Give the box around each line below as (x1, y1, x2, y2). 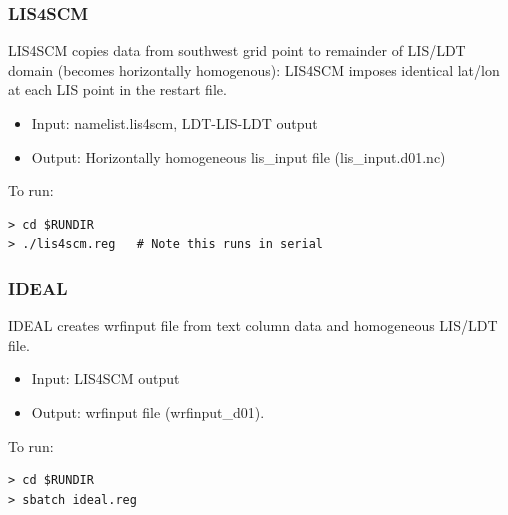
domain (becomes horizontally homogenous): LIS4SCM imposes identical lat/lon (8, 59, 500, 80)
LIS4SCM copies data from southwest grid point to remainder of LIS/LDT (8, 40, 466, 61)
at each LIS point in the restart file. (8, 79, 227, 100)
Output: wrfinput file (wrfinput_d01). (31, 401, 265, 422)
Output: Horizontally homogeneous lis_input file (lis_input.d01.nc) (31, 146, 446, 167)
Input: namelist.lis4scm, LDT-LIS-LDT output (31, 113, 318, 133)
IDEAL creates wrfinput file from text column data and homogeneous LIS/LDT (8, 315, 498, 336)
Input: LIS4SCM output (31, 368, 180, 389)
